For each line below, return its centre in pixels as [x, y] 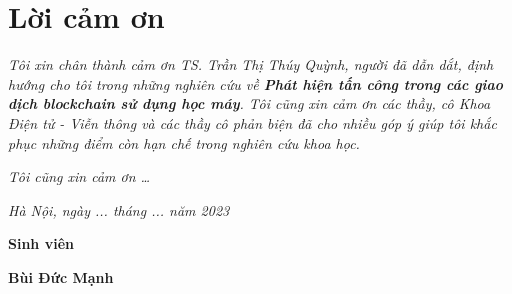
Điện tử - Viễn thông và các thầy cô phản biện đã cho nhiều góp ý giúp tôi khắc [252, 122]
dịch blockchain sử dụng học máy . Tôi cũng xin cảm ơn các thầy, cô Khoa [249, 103]
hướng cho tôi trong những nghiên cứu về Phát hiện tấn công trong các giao [256, 83]
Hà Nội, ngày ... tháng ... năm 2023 [119, 209]
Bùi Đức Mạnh [61, 276]
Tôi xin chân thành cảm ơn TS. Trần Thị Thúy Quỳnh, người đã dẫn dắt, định [251, 64]
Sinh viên [41, 243]
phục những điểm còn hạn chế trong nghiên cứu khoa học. [184, 142]
